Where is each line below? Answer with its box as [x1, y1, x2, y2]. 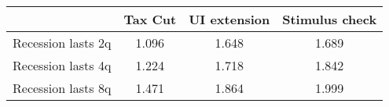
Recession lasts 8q [13, 79, 112, 97]
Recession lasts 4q [13, 56, 112, 74]
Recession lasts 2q [13, 34, 112, 52]
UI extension [189, 10, 270, 28]
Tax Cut [123, 10, 177, 28]
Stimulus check [282, 10, 377, 28]
